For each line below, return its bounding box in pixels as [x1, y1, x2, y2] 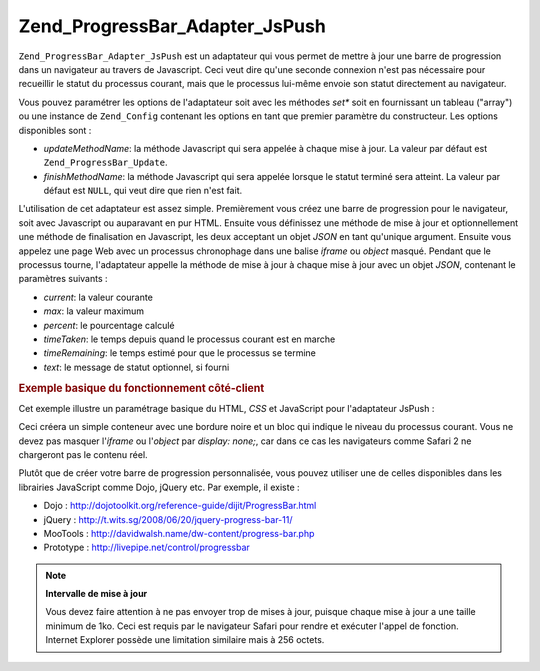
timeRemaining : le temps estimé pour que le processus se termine [43, 347, 317, 359]
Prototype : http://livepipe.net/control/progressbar [43, 541, 250, 554]
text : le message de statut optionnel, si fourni [43, 361, 230, 373]
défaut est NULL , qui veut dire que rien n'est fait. [43, 185, 243, 197]
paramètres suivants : [18, 273, 109, 285]
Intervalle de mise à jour [45, 588, 148, 600]
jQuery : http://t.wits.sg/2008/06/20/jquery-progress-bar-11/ [43, 513, 293, 525]
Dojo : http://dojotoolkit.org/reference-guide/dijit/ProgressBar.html [43, 500, 317, 512]
